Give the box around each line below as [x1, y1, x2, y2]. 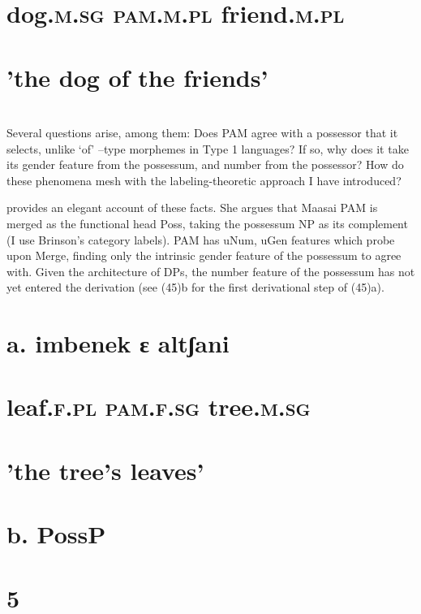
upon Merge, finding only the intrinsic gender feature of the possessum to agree [6, 247, 402, 264]
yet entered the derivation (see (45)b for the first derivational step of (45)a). [6, 279, 384, 296]
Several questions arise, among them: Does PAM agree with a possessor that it [6, 123, 398, 141]
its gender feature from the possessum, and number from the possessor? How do [6, 156, 404, 173]
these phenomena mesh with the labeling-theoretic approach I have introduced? [6, 171, 402, 188]
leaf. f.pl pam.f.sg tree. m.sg [6, 390, 311, 423]
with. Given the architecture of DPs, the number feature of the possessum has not [6, 262, 415, 279]
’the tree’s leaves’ [6, 453, 204, 486]
